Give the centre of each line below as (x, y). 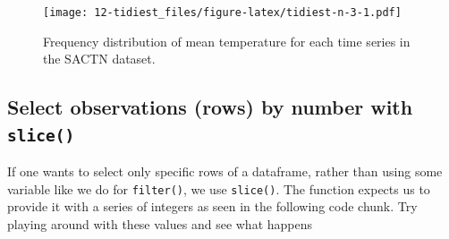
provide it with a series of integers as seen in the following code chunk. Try (212, 206)
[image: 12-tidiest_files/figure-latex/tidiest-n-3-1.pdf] (222, 13)
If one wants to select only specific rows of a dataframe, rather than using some (225, 171)
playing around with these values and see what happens (160, 223)
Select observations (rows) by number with (210, 107)
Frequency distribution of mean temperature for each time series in (227, 41)
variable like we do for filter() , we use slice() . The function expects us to (219, 188)
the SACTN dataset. (99, 59)
